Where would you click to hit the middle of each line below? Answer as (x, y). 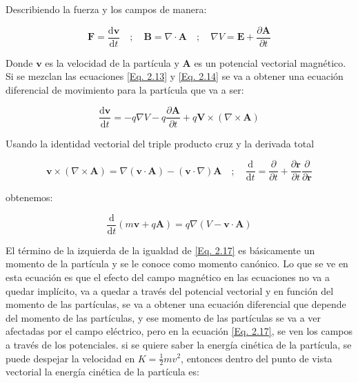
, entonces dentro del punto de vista (257, 358)
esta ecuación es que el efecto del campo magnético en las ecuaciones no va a (168, 277)
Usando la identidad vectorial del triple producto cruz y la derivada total (160, 143)
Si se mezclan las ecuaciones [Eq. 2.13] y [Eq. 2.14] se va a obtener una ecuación (175, 76)
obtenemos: (29, 197)
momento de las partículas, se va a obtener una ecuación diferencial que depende (176, 304)
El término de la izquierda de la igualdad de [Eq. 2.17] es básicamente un (160, 250)
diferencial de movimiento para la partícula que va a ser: (125, 89)
